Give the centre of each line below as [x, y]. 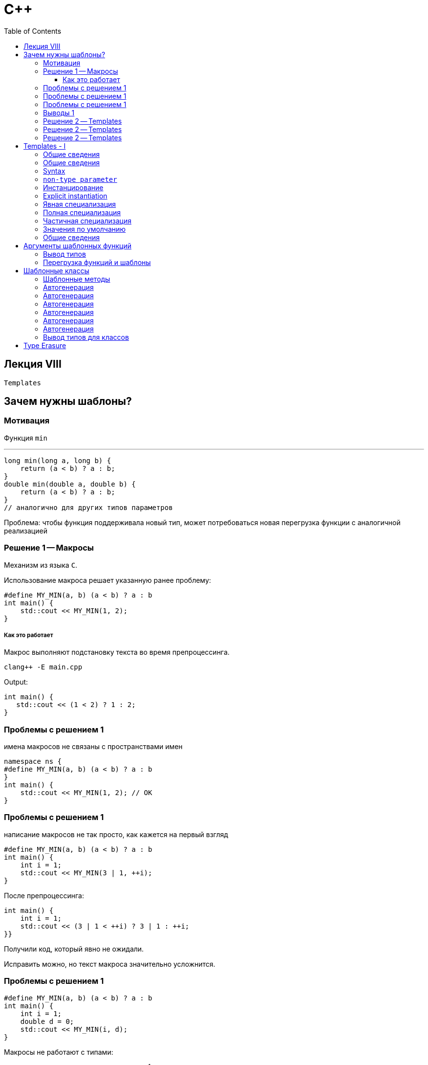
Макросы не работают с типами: [59, 1052]
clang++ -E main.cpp [43, 667]
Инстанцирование [73, 187]
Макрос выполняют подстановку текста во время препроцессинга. [117, 652]
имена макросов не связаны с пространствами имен [93, 747]
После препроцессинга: [44, 895]
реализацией [26, 531]
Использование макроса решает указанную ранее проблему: [107, 580]
